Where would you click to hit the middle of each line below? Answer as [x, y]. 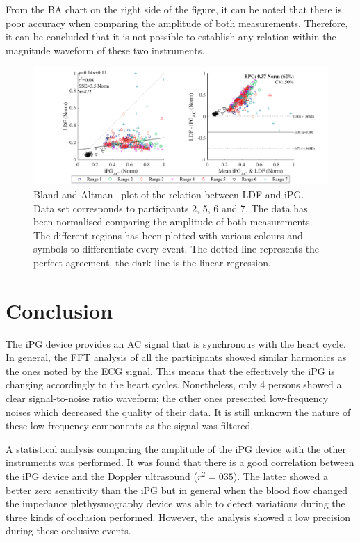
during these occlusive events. [68, 531]
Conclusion [59, 310]
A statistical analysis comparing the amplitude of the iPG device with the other [176, 448]
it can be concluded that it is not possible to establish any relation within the [171, 37]
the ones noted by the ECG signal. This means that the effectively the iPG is [170, 370]
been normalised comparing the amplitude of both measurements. [173, 222]
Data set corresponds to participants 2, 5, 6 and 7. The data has [171, 208]
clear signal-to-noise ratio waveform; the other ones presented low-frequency [167, 398]
